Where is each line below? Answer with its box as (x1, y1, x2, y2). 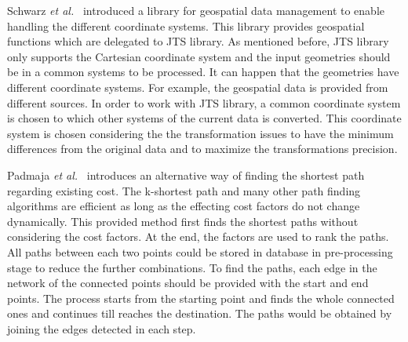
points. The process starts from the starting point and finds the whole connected (7, 289, 395, 306)
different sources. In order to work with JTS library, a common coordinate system (7, 94, 401, 111)
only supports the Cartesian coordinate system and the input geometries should (7, 48, 391, 64)
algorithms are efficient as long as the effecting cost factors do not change (7, 198, 360, 214)
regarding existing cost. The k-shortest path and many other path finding (7, 182, 361, 198)
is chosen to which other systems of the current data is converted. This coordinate (7, 110, 402, 126)
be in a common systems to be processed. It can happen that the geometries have (7, 64, 399, 80)
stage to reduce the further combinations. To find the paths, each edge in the (7, 259, 377, 275)
